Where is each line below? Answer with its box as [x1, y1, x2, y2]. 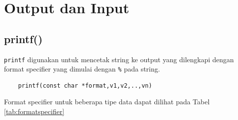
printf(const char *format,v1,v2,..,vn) [18, 82, 152, 89]
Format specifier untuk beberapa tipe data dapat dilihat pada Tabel [4, 96, 210, 107]
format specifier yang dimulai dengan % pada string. [4, 64, 160, 74]
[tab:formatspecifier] [4, 106, 65, 117]
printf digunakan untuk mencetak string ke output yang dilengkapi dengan [4, 54, 234, 64]
